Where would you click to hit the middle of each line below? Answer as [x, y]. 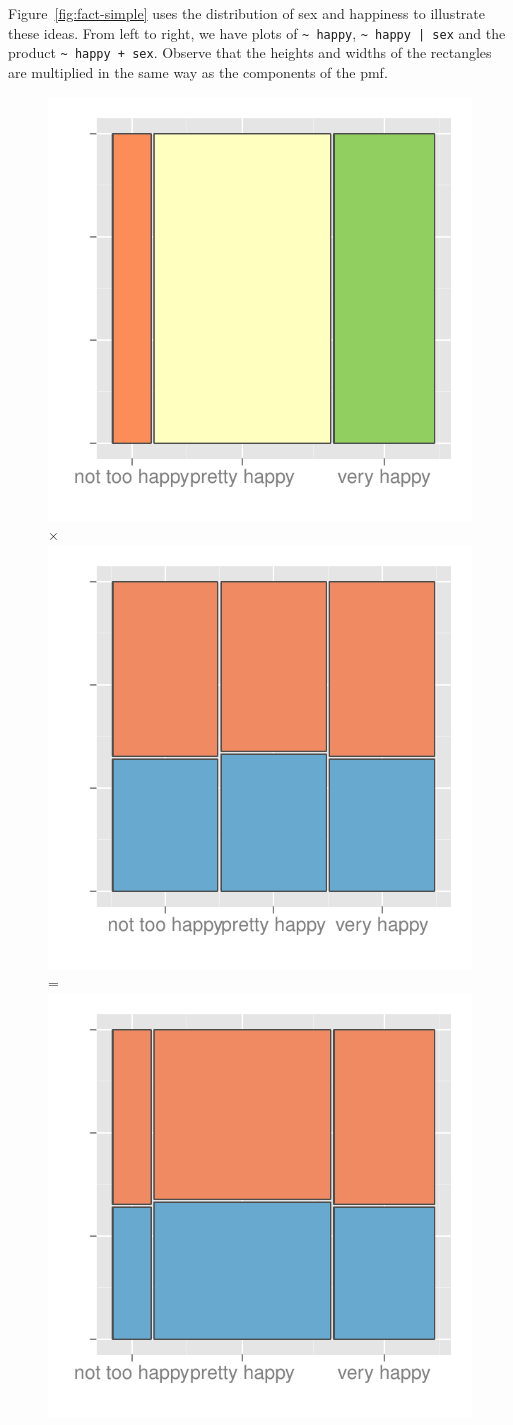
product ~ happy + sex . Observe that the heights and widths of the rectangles [250, 52]
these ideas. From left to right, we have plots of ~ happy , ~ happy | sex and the [257, 32]
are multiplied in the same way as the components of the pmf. [198, 71]
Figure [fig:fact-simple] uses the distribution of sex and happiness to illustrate [246, 13]
